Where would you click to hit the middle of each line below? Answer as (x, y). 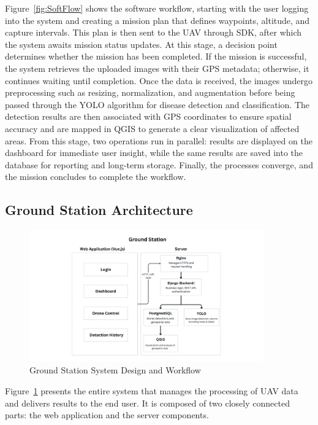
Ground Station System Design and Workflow (115, 370)
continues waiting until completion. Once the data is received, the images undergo (159, 80)
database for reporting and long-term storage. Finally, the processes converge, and (159, 164)
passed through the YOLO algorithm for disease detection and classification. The (157, 104)
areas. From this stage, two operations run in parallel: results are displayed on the (159, 140)
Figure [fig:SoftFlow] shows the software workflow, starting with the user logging (157, 8)
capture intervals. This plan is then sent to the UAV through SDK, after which (153, 32)
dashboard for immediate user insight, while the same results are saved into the (154, 153)
